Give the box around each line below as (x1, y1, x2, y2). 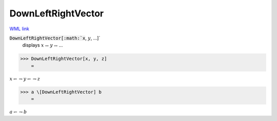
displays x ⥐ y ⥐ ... (22, 42, 63, 48)
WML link (9, 26, 30, 32)
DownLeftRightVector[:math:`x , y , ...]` (9, 35, 101, 41)
